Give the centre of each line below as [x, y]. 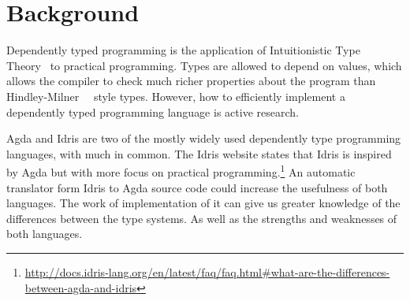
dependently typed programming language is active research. [153, 111]
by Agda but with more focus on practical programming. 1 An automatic [181, 171]
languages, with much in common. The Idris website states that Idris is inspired [199, 153]
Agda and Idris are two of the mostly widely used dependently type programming [204, 138]
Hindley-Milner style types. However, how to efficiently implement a [176, 96]
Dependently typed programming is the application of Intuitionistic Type [183, 50]
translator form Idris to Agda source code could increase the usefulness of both [197, 187]
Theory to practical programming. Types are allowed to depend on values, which [204, 65]
